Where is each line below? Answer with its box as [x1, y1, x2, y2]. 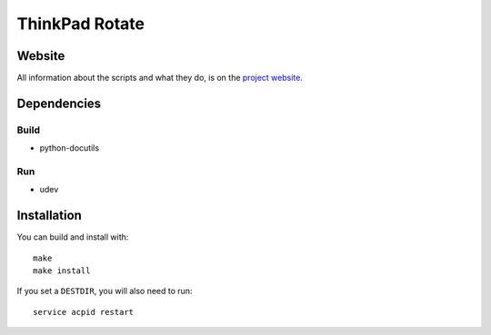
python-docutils [39, 143, 100, 153]
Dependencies [16, 95, 102, 111]
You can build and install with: [16, 232, 129, 242]
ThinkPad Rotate [16, 14, 145, 34]
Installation [16, 208, 82, 223]
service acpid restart [33, 307, 135, 317]
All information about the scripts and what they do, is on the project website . [16, 73, 304, 84]
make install [33, 266, 91, 276]
